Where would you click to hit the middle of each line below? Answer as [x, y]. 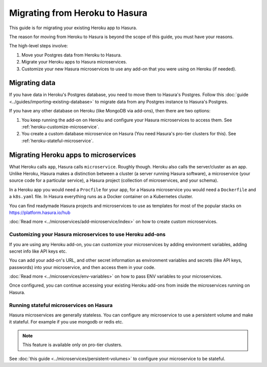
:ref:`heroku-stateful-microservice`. [58, 141]
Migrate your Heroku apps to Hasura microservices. [74, 62]
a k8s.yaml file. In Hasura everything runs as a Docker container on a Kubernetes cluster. [101, 197]
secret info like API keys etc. [38, 251]
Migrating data [32, 83]
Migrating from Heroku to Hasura [78, 13]
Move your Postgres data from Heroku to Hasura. [72, 55]
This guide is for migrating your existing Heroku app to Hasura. [73, 28]
